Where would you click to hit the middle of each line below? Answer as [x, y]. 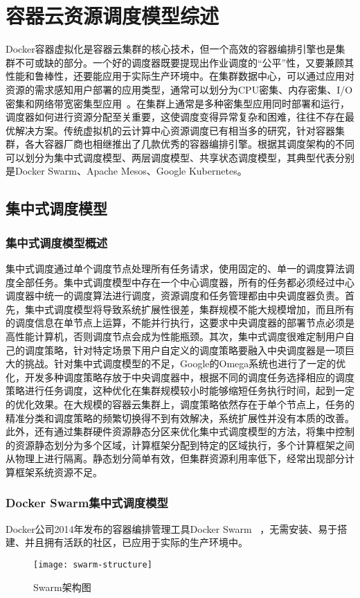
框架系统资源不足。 [58, 472]
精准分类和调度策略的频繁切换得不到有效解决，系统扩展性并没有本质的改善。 [180, 417]
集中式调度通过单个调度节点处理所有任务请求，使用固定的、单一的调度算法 [175, 269]
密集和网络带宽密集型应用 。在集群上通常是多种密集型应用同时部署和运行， [178, 103]
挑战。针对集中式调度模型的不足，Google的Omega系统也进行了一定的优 [185, 363]
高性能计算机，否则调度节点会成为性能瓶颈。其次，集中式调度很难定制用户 [175, 336]
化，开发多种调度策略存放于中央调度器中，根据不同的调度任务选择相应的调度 [180, 377]
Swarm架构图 [62, 587]
